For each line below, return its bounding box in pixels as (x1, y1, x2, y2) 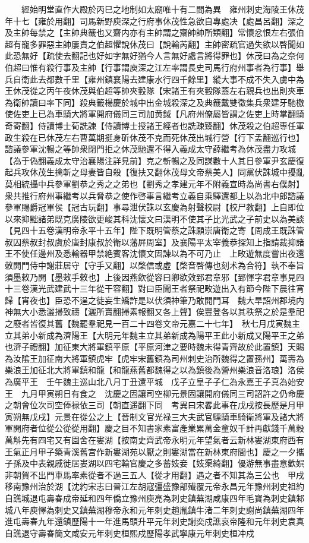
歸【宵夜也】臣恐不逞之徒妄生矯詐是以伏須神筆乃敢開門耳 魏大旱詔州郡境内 (5, 293, 304, 306)
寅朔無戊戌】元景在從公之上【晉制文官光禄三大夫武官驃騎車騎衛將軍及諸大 (5, 410, 296, 422)
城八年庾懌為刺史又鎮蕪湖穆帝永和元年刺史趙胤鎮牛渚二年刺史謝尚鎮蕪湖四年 (5, 503, 304, 516)
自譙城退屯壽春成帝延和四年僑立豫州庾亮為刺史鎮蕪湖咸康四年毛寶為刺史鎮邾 (5, 491, 304, 504)
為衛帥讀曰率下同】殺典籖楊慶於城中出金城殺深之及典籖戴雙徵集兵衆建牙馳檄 (5, 96, 304, 108)
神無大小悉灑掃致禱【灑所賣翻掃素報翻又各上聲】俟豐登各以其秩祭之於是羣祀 (5, 305, 304, 318)
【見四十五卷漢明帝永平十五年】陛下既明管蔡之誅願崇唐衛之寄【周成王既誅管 (5, 224, 304, 236)
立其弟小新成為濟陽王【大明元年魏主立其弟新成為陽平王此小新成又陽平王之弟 (5, 329, 304, 341)
